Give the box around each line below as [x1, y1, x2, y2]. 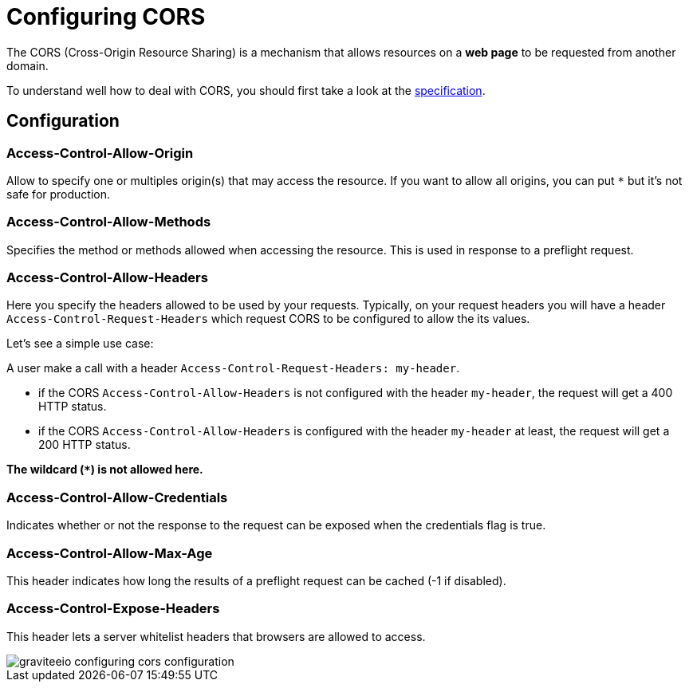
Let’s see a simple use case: [6, 336, 154, 351]
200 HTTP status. [38, 438, 131, 452]
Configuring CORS [6, 3, 206, 30]
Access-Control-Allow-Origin [6, 144, 194, 161]
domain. [6, 58, 49, 73]
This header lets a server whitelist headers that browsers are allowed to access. [6, 629, 426, 643]
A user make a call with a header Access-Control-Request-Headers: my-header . [6, 361, 460, 375]
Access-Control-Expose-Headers [6, 600, 220, 617]
